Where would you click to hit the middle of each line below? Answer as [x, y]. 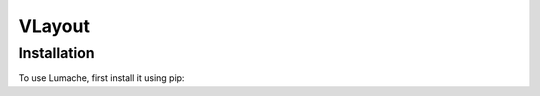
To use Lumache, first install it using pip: [101, 78]
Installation [56, 53]
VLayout [54, 26]
